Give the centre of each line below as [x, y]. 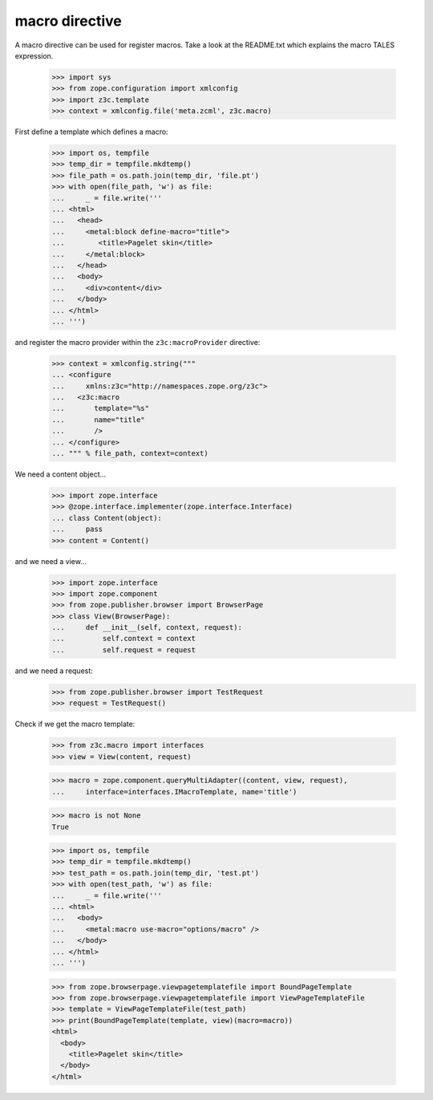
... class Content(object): [107, 518]
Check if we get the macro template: [75, 724]
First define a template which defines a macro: [91, 132]
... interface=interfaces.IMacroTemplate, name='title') [174, 792]
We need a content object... [61, 474]
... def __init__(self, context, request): [147, 627]
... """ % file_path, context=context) [130, 454]
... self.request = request [124, 649]
